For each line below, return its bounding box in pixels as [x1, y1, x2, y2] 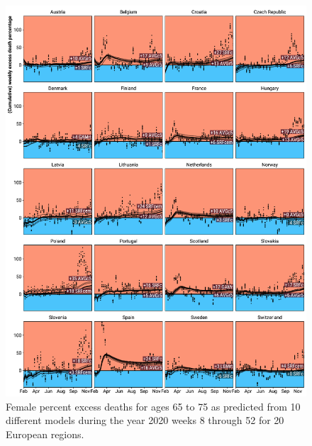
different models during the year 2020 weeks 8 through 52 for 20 [6, 413, 284, 428]
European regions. [6, 426, 84, 441]
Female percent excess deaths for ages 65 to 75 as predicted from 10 [6, 398, 301, 413]
